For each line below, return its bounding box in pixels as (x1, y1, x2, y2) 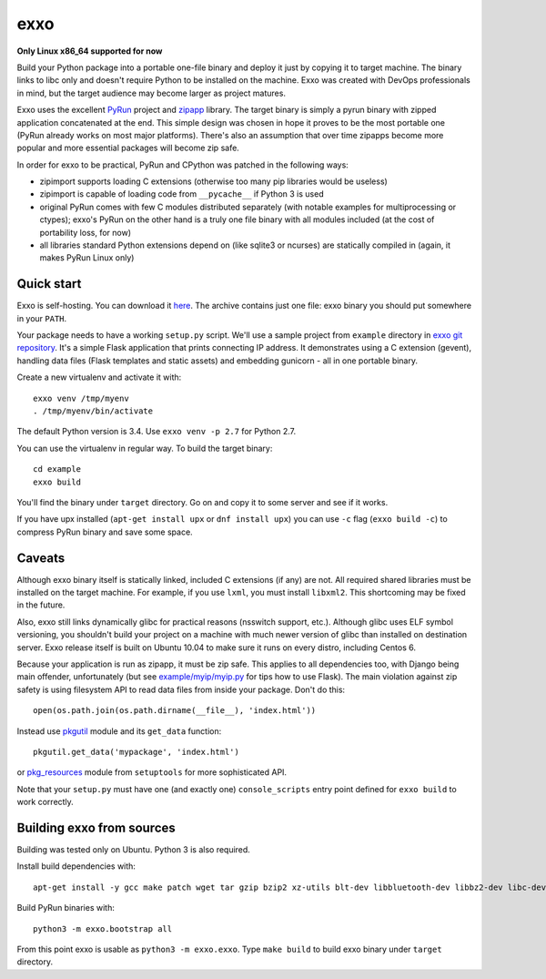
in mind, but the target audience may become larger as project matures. (16, 87, 287, 98)
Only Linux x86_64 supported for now (16, 46, 163, 56)
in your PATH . (16, 312, 67, 323)
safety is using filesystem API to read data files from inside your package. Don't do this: (16, 684, 346, 695)
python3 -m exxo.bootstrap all (33, 923, 173, 933)
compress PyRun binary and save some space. (16, 526, 193, 537)
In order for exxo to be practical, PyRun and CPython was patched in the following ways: (16, 159, 349, 170)
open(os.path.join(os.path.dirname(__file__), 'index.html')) (33, 706, 317, 716)
